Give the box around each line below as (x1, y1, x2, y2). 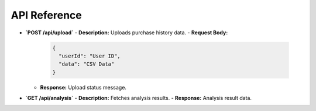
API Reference (11, 9, 82, 22)
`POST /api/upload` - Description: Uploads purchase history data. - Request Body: (25, 29, 228, 36)
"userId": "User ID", (59, 52, 121, 59)
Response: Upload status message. (40, 84, 127, 91)
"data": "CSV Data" (59, 61, 115, 67)
